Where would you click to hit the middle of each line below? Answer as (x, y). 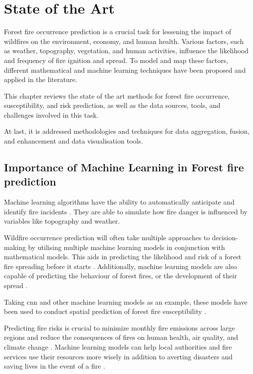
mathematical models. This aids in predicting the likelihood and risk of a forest (123, 257)
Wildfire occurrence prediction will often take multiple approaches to (107, 238)
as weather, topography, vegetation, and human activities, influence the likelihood (126, 51)
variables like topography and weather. (62, 221)
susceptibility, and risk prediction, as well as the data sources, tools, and (112, 105)
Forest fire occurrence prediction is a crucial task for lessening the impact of (118, 31)
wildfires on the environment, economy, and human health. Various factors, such (124, 41)
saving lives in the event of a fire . (55, 366)
